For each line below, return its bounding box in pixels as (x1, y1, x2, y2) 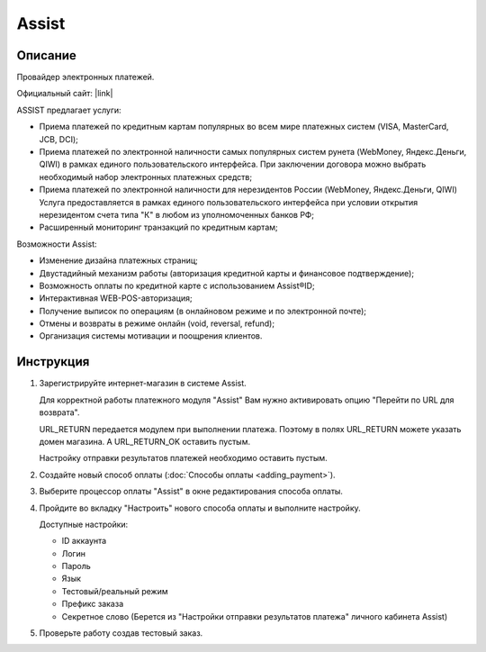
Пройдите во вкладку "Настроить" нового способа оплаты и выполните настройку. (39, 503, 362, 513)
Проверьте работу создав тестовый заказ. (39, 628, 203, 638)
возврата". (39, 407, 80, 418)
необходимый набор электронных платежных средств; (39, 171, 252, 182)
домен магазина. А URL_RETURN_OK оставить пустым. (39, 436, 251, 447)
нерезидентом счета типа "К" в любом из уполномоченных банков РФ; (39, 209, 315, 220)
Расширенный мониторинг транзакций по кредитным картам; (39, 222, 278, 233)
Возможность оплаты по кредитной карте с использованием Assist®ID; (39, 280, 315, 291)
